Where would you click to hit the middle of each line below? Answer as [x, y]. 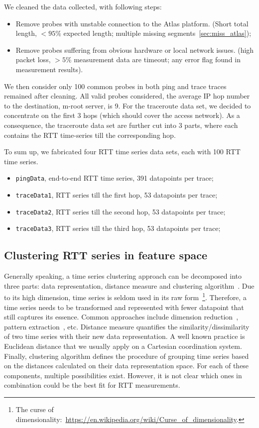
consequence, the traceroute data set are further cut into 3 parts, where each [121, 125]
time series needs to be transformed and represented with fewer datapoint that [124, 307]
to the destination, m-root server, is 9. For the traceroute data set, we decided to [128, 105]
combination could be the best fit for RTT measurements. [92, 385]
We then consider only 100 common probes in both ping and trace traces [115, 86]
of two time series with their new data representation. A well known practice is [125, 336]
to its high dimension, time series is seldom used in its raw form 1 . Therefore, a [125, 296]
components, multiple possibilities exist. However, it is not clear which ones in [123, 375]
